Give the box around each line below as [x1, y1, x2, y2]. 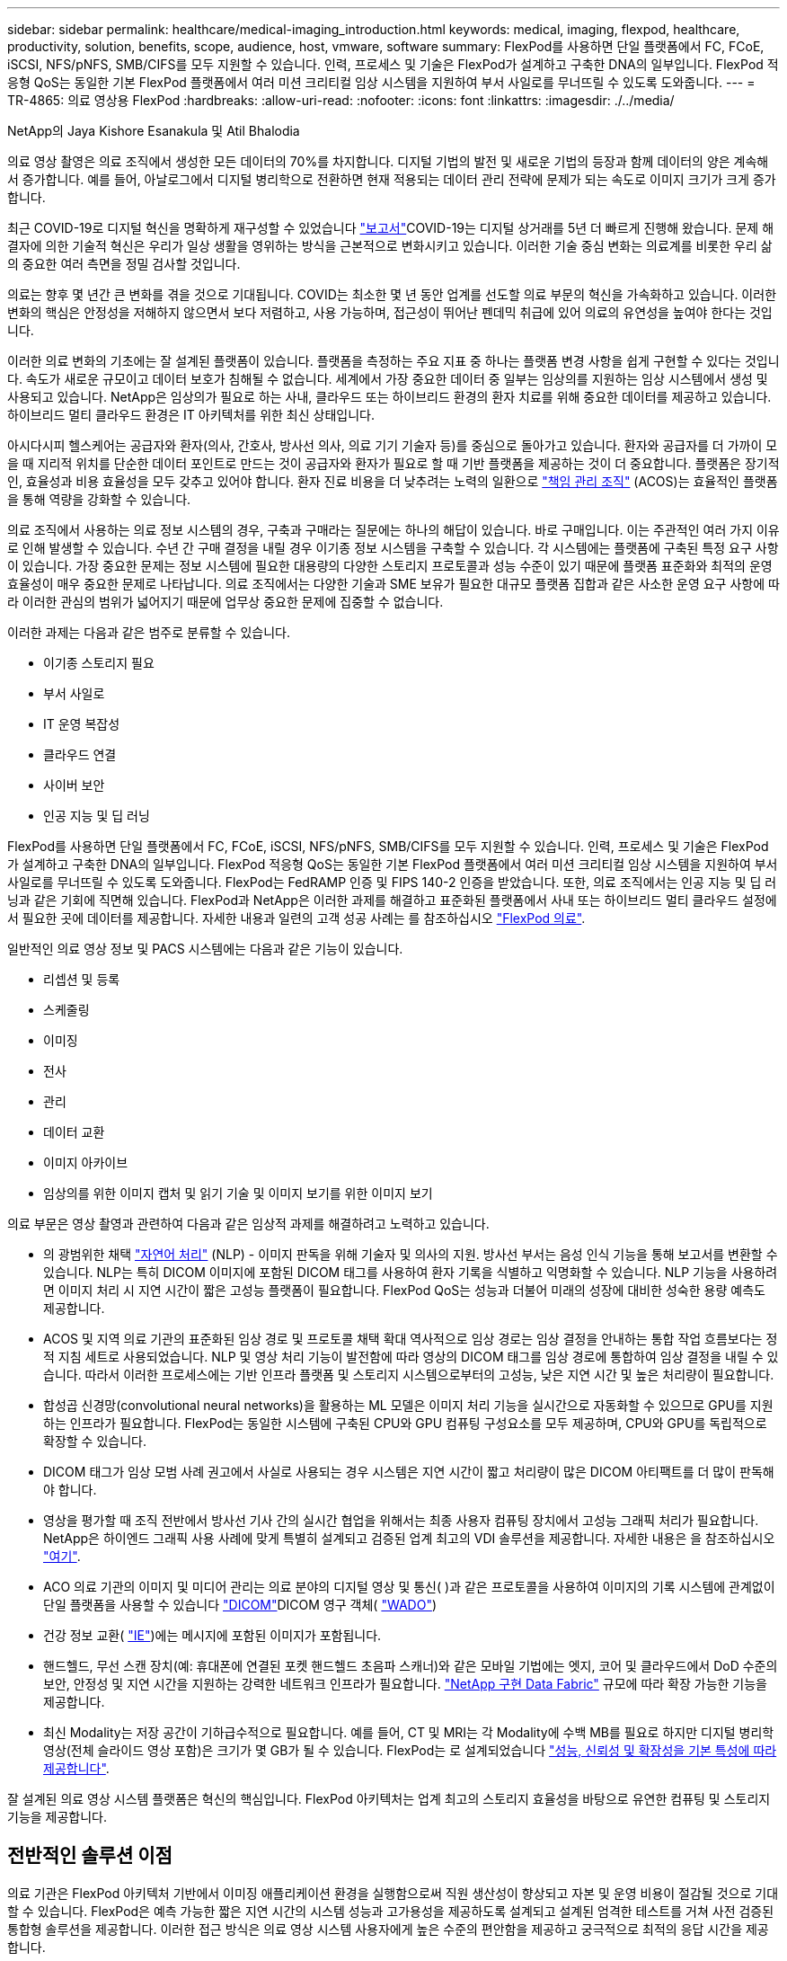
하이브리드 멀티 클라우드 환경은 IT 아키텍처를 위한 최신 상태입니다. [7, 407, 375, 422]
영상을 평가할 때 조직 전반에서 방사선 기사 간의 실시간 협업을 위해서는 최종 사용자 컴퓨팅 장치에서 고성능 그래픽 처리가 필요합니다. [43, 1513, 759, 1528]
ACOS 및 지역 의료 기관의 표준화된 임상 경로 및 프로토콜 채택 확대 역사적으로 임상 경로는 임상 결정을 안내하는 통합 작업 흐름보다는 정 [43, 1331, 778, 1346]
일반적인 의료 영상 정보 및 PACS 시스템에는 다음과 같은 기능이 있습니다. [7, 941, 403, 956]
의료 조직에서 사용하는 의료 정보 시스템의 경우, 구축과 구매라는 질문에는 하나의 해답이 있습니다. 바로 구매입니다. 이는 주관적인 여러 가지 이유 [7, 522, 780, 537]
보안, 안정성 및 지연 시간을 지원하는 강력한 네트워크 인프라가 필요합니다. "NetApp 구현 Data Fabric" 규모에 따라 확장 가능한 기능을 [43, 1676, 768, 1691]
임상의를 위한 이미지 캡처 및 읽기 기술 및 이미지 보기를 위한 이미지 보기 [43, 1185, 433, 1201]
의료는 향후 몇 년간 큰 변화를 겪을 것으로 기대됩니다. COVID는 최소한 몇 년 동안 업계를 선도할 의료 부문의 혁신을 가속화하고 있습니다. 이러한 [7, 287, 777, 302]
